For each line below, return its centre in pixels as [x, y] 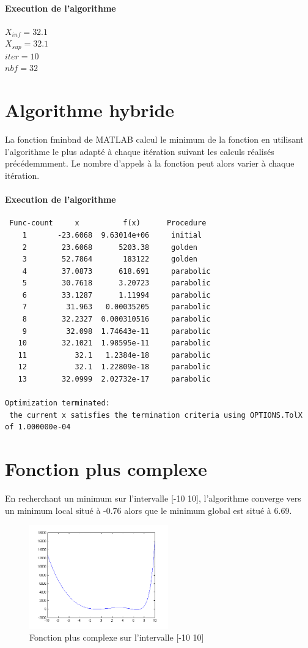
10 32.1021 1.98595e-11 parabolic [114, 343]
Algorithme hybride [90, 110]
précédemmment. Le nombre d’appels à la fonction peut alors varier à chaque [150, 163]
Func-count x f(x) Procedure [108, 223]
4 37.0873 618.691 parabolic [116, 271]
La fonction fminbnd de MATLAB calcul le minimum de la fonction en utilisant [154, 139]
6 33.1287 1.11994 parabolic [116, 295]
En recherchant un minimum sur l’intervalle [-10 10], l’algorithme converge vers [153, 498]
